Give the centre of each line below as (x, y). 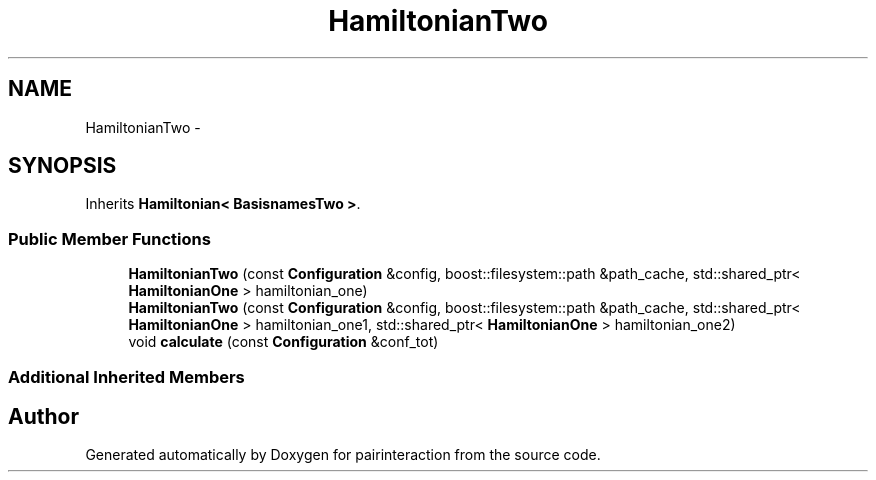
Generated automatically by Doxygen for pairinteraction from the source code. (343, 455)
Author (43, 416)
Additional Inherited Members (126, 376)
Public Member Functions (109, 238)
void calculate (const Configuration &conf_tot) (283, 342)
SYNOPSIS (62, 166)
